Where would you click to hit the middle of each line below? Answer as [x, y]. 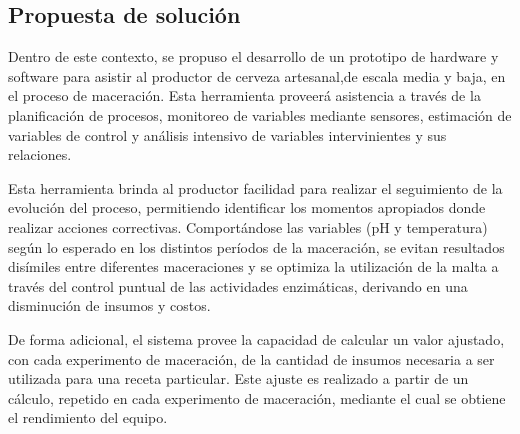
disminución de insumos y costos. [109, 305]
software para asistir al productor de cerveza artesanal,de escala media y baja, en [257, 75]
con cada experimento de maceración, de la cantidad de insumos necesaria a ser [251, 358]
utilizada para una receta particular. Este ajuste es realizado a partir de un [238, 378]
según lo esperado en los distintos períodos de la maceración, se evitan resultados [256, 246]
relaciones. [40, 154]
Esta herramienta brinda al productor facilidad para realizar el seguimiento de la [255, 187]
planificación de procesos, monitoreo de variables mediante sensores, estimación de [260, 114]
